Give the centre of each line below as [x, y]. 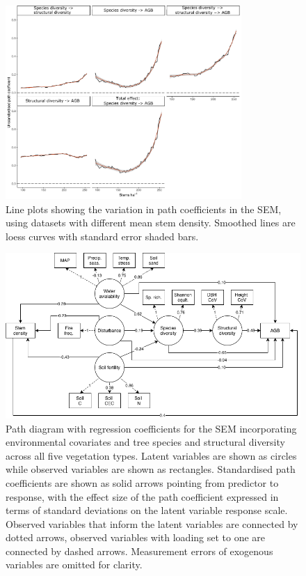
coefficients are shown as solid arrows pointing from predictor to [142, 482]
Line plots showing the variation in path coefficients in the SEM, [144, 209]
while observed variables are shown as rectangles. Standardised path [151, 469]
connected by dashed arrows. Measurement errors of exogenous [139, 551]
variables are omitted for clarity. [74, 565]
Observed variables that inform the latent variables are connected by [152, 523]
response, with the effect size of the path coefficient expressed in [142, 496]
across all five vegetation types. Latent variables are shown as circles [151, 455]
